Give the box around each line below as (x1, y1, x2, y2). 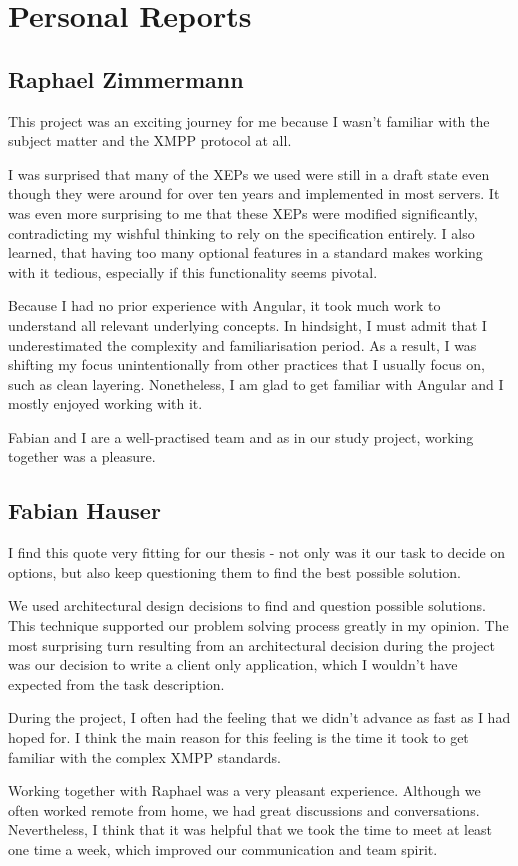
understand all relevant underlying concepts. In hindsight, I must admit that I (8, 314, 487, 335)
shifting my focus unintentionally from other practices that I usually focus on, (8, 354, 485, 375)
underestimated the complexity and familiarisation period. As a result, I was (8, 334, 477, 355)
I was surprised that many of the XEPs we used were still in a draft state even (8, 163, 490, 184)
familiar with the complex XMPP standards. (8, 746, 281, 767)
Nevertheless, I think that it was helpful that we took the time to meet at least (8, 819, 493, 840)
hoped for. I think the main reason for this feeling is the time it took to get (8, 727, 469, 748)
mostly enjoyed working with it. (8, 393, 203, 414)
